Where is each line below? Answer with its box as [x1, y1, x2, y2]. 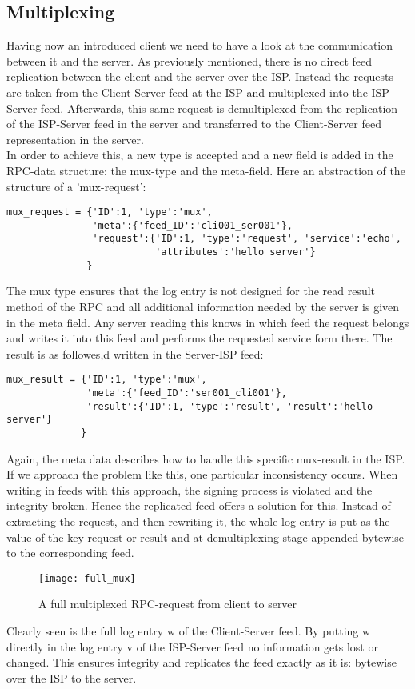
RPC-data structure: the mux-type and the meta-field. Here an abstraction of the [6, 162, 405, 178]
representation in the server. [6, 130, 144, 147]
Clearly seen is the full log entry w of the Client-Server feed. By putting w [6, 623, 371, 639]
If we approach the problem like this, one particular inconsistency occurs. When [6, 466, 398, 483]
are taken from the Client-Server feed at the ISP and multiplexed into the [6, 83, 368, 100]
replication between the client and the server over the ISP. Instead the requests [6, 68, 394, 85]
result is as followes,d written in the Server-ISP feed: [6, 345, 264, 362]
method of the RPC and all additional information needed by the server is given [6, 298, 400, 315]
